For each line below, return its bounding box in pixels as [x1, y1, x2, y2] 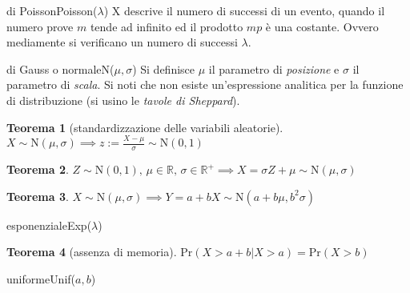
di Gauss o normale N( [6, 60, 115, 77]
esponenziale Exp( [6, 216, 92, 233]
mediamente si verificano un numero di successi [6, 34, 238, 50]
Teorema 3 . [6, 187, 69, 204]
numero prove [6, 18, 74, 34]
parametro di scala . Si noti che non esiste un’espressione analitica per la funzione [6, 76, 404, 93]
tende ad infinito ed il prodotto [90, 18, 243, 34]
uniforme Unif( [6, 271, 76, 287]
